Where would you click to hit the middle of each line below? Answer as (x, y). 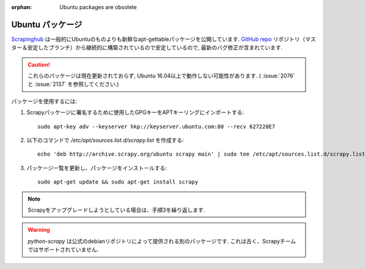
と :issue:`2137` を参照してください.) (73, 84)
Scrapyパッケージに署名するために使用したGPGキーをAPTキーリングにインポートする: (135, 112)
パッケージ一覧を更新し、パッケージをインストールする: (97, 168)
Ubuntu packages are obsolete (98, 7)
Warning (39, 230)
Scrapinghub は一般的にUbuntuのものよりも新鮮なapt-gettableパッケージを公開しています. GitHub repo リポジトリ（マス (164, 39)
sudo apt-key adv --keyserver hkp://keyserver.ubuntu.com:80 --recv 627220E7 (156, 126)
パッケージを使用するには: (44, 101)
